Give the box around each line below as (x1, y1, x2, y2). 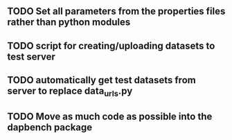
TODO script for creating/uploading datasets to (7, 40, 215, 51)
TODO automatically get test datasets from (7, 74, 196, 86)
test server (7, 51, 55, 62)
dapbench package (7, 121, 93, 133)
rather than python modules (7, 17, 131, 28)
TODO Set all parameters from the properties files (7, 6, 226, 17)
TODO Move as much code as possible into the (7, 110, 213, 122)
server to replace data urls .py (7, 85, 133, 99)
